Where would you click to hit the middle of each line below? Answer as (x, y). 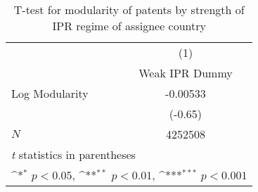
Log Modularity (50, 93)
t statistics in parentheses (73, 154)
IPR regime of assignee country (129, 26)
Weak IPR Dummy (186, 73)
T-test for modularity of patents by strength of (129, 9)
